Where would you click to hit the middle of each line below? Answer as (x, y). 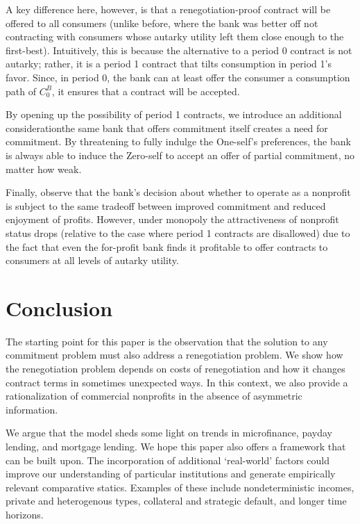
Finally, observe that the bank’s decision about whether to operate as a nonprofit (178, 192)
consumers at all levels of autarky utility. (92, 260)
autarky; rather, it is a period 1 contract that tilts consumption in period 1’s (169, 64)
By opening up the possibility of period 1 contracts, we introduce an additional (174, 114)
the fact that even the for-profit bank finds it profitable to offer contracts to (167, 246)
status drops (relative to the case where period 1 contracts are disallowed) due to (178, 232)
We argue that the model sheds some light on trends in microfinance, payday (169, 433)
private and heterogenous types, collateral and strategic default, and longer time (176, 501)
